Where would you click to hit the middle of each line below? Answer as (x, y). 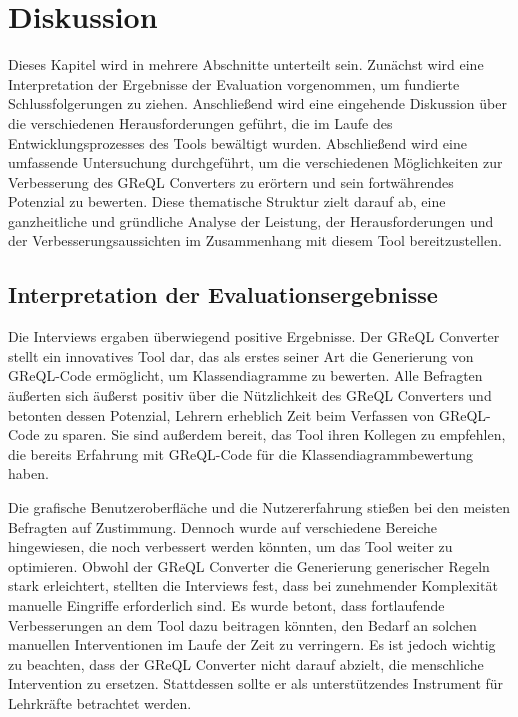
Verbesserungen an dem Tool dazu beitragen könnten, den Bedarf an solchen (242, 624)
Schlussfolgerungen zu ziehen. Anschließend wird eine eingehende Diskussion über (257, 103)
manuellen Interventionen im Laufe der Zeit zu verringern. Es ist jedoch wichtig (252, 644)
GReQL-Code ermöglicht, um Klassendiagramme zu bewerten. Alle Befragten (245, 375)
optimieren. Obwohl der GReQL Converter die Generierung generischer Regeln (249, 565)
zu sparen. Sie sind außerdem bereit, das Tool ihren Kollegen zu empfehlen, (275, 434)
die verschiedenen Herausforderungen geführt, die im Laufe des (200, 122)
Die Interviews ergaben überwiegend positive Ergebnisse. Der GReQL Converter (254, 336)
